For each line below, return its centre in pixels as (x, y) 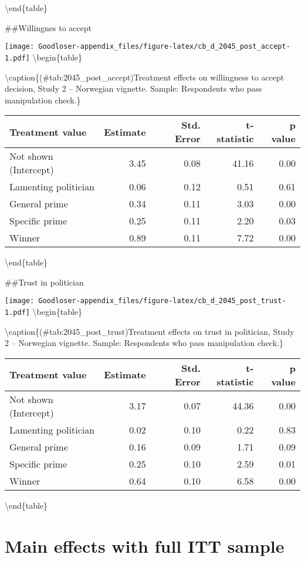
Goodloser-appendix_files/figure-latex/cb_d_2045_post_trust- (162, 301)
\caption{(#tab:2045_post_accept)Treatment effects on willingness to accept (145, 77)
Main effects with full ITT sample (145, 545)
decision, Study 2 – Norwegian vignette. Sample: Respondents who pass (133, 88)
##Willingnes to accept (48, 27)
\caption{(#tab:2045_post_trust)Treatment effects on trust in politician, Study (150, 331)
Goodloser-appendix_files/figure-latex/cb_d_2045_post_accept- (164, 47)
